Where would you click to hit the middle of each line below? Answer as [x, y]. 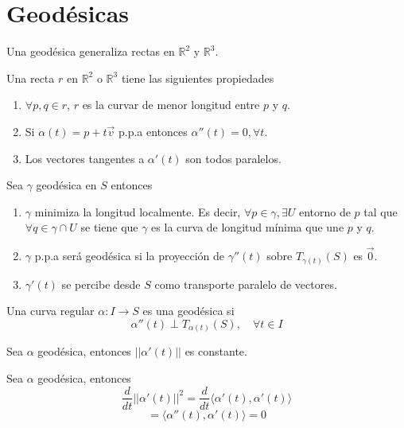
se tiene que [109, 227]
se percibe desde [101, 284]
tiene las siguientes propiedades [198, 78]
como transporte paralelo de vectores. [246, 284]
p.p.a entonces [153, 131]
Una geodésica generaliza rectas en [91, 51]
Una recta [31, 78]
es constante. [216, 351]
